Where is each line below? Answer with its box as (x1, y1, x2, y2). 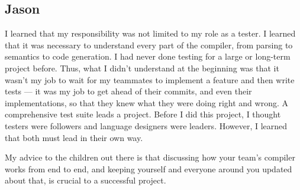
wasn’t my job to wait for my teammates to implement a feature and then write (5, 73, 295, 86)
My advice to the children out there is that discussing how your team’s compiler (5, 151, 295, 163)
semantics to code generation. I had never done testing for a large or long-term (5, 50, 291, 63)
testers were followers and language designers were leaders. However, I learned (5, 119, 288, 132)
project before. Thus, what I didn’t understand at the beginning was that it (5, 61, 279, 74)
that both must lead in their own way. (5, 131, 143, 143)
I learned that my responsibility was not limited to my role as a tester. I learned (5, 27, 296, 40)
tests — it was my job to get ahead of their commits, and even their (5, 85, 252, 97)
